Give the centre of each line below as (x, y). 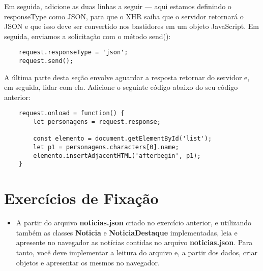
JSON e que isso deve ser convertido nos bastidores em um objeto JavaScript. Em (131, 26)
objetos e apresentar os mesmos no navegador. (88, 262)
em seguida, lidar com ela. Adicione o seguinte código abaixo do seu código (121, 87)
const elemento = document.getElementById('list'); (123, 139)
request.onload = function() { (71, 113)
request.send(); (46, 61)
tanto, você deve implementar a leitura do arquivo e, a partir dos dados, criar (137, 252)
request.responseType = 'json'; (73, 53)
